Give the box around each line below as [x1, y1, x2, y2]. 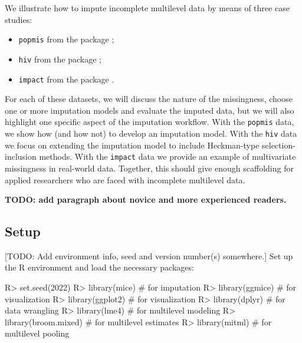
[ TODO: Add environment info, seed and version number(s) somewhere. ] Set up [5, 249, 293, 262]
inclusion [5, 150, 37, 163]
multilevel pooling [5, 327, 70, 339]
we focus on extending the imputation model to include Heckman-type [5, 138, 260, 151]
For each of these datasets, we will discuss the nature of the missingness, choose [5, 93, 293, 105]
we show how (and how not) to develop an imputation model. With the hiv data [5, 127, 297, 139]
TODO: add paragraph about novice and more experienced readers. [5, 193, 287, 206]
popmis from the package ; [18, 33, 114, 45]
